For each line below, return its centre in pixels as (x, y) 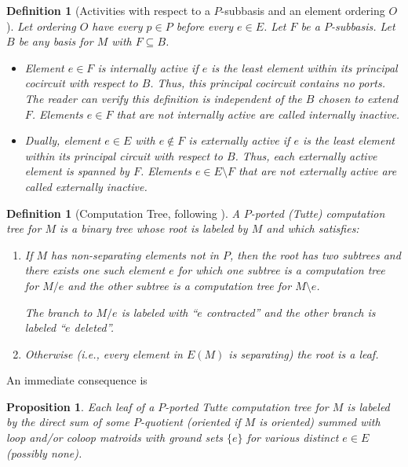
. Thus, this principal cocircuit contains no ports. (268, 83)
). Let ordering (41, 26)
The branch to (58, 312)
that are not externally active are (317, 171)
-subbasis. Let (363, 26)
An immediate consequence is (77, 380)
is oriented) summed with (320, 422)
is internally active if (148, 67)
